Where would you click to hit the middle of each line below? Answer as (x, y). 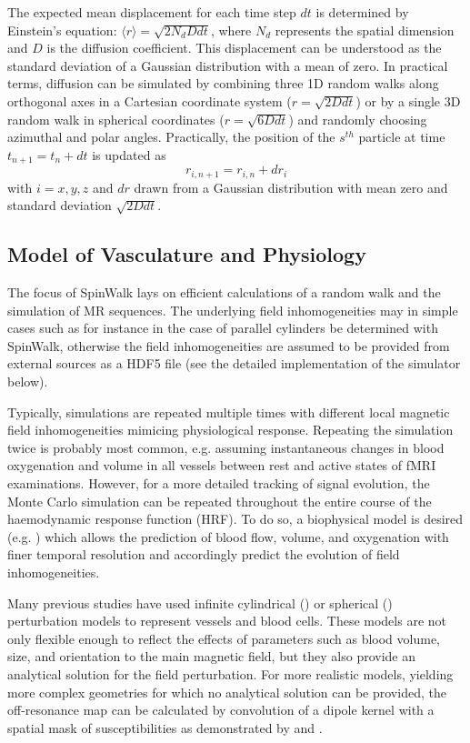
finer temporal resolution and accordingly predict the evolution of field (204, 554)
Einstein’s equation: (62, 30)
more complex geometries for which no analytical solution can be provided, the (227, 692)
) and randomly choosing (358, 119)
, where (231, 30)
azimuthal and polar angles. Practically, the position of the (171, 137)
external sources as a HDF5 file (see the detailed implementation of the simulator (234, 363)
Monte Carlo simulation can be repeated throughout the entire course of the (220, 501)
